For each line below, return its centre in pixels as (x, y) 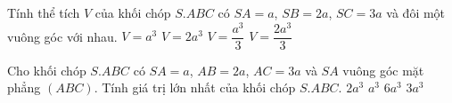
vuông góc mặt (383, 70)
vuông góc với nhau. (62, 36)
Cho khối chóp (47, 70)
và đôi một (416, 12)
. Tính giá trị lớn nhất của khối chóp (195, 87)
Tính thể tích (44, 12)
